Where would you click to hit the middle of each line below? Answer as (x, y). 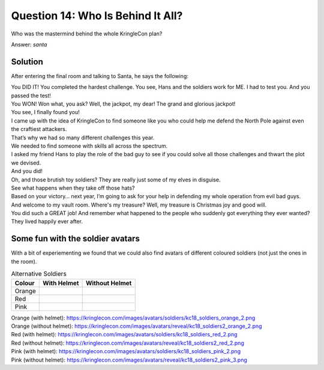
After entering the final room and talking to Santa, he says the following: (100, 76)
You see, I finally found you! (46, 112)
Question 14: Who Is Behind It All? (97, 16)
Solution (27, 62)
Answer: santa (29, 44)
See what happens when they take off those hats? (73, 188)
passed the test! (31, 96)
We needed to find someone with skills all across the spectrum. (89, 146)
